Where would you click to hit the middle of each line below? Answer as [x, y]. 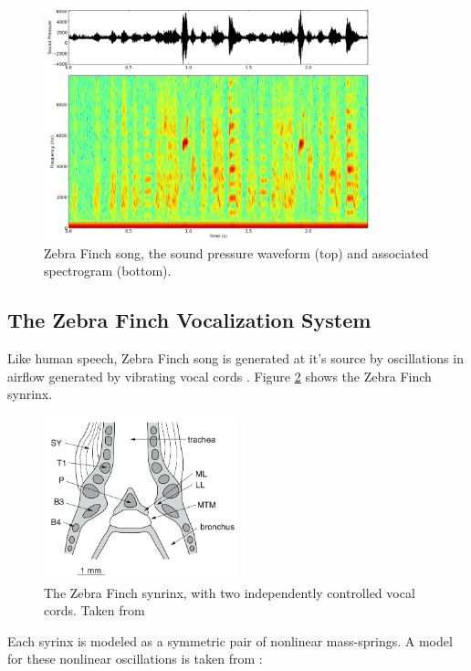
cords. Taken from [94, 610]
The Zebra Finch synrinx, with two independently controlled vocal [230, 592]
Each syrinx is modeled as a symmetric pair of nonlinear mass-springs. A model [230, 640]
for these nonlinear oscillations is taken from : [135, 659]
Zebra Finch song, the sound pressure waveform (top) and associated [236, 252]
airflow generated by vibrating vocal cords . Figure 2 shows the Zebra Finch [220, 376]
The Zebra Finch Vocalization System [189, 320]
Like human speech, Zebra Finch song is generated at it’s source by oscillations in [235, 358]
